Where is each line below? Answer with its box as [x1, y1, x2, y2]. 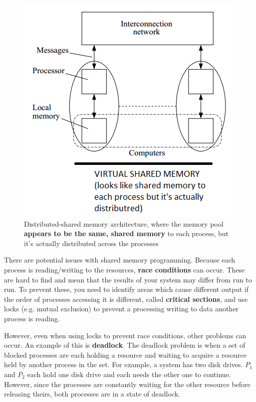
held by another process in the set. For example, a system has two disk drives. [4, 359, 243, 370]
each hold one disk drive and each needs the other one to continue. [27, 369, 231, 379]
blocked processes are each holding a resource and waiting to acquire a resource [4, 349, 247, 360]
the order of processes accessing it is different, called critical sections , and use [4, 293, 248, 304]
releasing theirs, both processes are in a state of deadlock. [4, 389, 180, 399]
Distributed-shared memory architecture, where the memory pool [24, 218, 224, 229]
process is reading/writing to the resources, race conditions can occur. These [4, 264, 245, 274]
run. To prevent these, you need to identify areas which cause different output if [4, 284, 249, 294]
